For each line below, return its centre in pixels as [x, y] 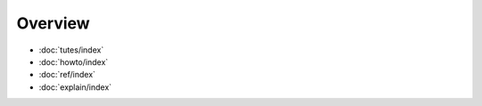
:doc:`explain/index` [75, 87]
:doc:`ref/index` [67, 75]
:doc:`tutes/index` [71, 50]
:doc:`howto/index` [74, 61]
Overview [53, 23]
